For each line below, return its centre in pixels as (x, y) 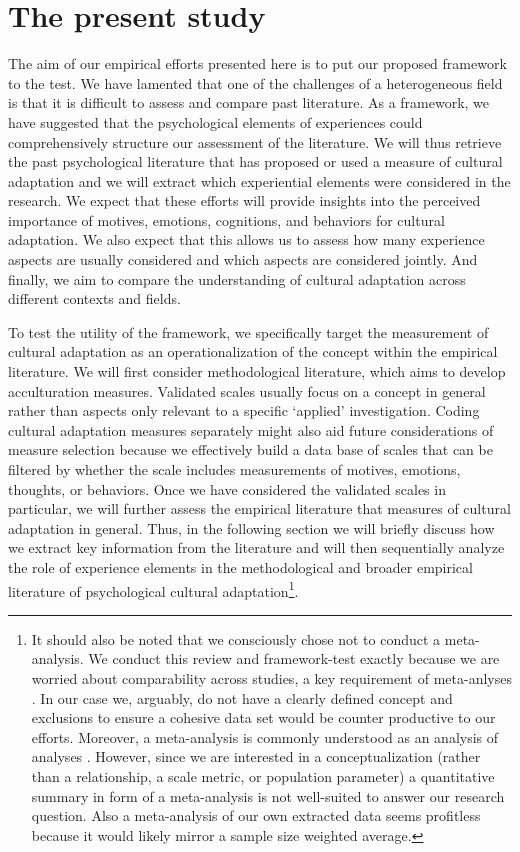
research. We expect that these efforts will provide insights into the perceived (244, 200)
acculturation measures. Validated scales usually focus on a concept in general (247, 390)
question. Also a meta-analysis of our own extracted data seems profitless (256, 815)
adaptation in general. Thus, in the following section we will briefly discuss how (251, 527)
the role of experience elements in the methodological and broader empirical (240, 566)
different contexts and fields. (94, 298)
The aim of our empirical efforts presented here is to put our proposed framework (257, 63)
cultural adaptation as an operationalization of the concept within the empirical (253, 351)
